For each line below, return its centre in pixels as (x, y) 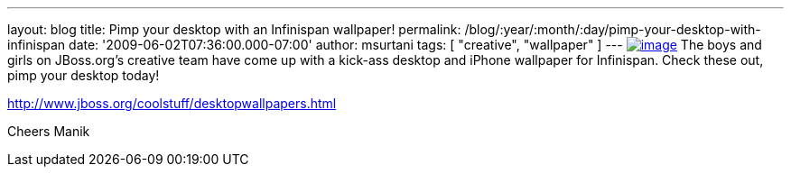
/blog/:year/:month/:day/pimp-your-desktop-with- (613, 29)
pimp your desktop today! (84, 75)
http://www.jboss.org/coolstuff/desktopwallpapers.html (172, 103)
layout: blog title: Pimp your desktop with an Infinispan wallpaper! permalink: (234, 29)
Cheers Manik (49, 131)
